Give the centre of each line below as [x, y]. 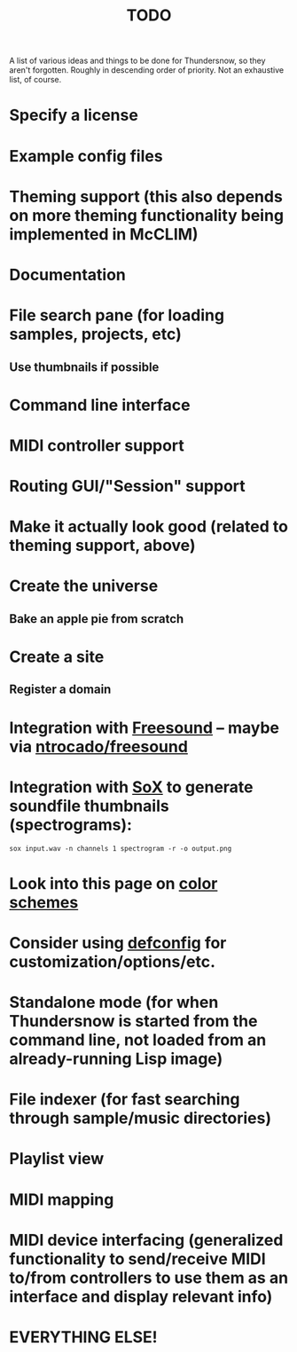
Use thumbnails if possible [84, 367]
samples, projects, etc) [95, 334]
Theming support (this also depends [146, 197]
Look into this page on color [113, 883]
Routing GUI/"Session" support [127, 487]
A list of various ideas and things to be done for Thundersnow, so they [137, 61]
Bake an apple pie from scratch [97, 619]
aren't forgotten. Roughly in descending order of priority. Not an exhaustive [147, 70]
